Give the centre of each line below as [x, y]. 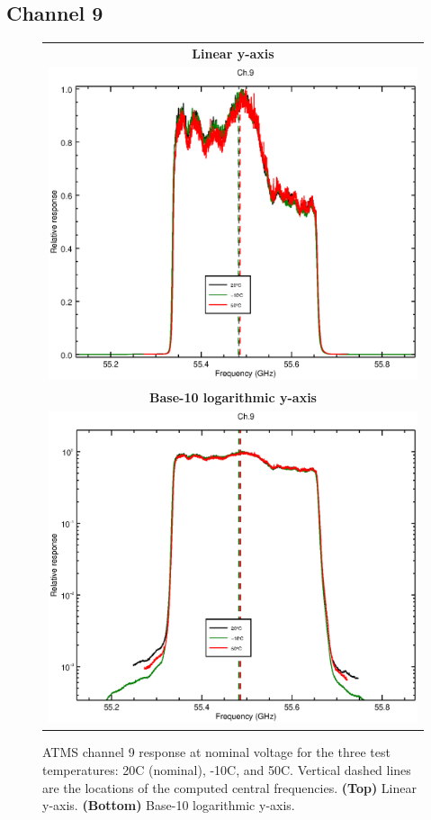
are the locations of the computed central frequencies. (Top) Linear [229, 787]
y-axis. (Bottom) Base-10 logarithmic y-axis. [169, 805]
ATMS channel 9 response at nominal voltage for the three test [216, 752]
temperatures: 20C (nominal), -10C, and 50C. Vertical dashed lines [227, 770]
